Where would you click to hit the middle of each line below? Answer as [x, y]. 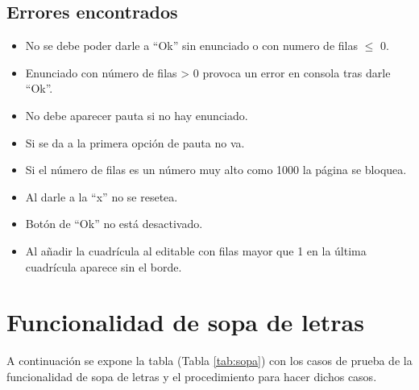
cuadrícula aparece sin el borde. [104, 266]
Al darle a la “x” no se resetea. [102, 196]
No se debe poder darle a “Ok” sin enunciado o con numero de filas [191, 46]
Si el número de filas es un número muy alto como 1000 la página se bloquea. [216, 170]
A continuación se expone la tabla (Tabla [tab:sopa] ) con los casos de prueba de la [209, 361]
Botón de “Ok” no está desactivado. [114, 224]
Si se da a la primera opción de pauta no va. [135, 142]
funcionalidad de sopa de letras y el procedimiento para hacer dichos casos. [192, 376]
